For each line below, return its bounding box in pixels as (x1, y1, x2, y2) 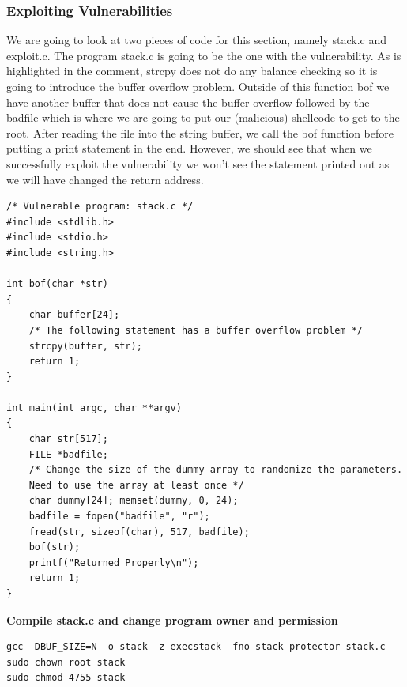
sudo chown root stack (6, 656, 126, 668)
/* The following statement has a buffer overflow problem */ (28, 324, 364, 336)
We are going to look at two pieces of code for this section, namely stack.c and (6, 32, 386, 48)
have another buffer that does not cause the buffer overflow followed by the (6, 93, 370, 110)
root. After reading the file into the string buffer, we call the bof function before (6, 124, 394, 141)
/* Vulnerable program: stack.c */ (6, 201, 194, 213)
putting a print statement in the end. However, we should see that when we (6, 140, 372, 157)
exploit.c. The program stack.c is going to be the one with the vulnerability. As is (6, 47, 401, 63)
